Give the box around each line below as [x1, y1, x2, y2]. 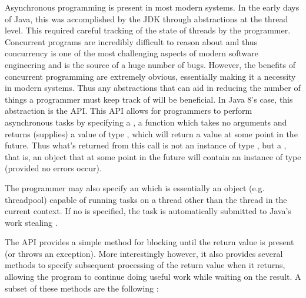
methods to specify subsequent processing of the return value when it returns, [5, 259, 285, 271]
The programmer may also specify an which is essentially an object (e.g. [5, 181, 265, 194]
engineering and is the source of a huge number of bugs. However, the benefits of [5, 58, 295, 70]
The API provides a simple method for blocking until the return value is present [5, 236, 294, 248]
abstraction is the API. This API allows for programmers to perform [5, 104, 252, 117]
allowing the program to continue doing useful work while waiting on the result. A [5, 270, 301, 283]
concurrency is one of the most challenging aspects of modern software [5, 47, 259, 59]
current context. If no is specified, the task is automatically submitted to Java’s [5, 205, 291, 217]
